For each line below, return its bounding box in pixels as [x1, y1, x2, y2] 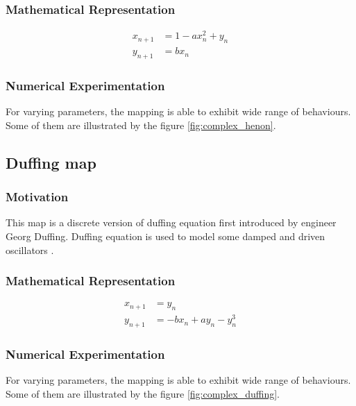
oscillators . [6, 242, 54, 257]
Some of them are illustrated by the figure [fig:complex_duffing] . [6, 386, 280, 400]
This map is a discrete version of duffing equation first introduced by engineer [6, 215, 337, 230]
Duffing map [6, 151, 96, 173]
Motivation [6, 188, 69, 205]
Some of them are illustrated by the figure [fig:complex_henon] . [6, 117, 276, 132]
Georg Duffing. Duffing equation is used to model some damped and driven [6, 228, 325, 243]
